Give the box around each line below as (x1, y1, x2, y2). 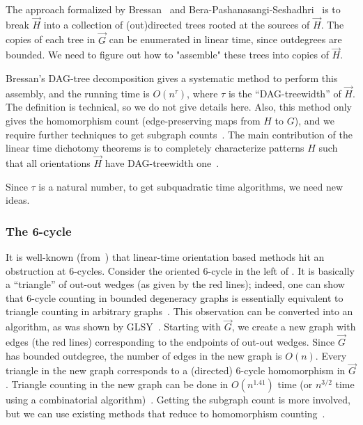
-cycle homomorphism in (240, 363, 346, 378)
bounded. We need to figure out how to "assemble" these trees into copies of (6, 47, 329, 62)
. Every (315, 348, 347, 362)
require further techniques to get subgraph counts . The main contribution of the (6, 127, 353, 141)
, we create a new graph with (231, 319, 356, 334)
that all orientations (6, 156, 91, 170)
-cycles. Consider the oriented (74, 263, 200, 278)
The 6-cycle (6, 222, 72, 239)
